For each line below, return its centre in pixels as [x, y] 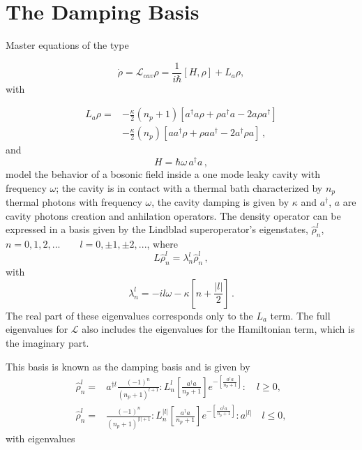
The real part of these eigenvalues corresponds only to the [129, 315]
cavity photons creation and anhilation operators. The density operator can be [173, 215]
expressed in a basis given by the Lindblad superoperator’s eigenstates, [157, 229]
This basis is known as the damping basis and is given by [128, 366]
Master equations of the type [67, 45]
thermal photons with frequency [74, 202]
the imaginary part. [47, 343]
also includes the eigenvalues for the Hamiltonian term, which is [218, 329]
